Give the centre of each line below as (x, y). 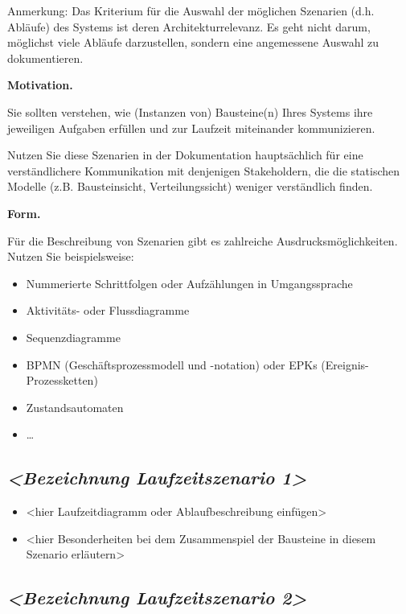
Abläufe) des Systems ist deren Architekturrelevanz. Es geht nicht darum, (189, 26)
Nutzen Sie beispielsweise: (71, 256)
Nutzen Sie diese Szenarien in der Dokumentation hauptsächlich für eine (185, 155)
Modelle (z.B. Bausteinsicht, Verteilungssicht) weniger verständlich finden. (190, 186)
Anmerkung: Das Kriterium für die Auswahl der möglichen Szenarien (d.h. (191, 10)
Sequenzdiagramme (73, 337)
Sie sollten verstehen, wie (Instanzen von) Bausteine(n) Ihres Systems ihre (190, 111)
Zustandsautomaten (75, 407)
